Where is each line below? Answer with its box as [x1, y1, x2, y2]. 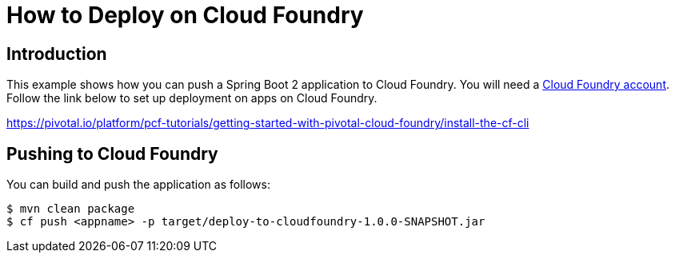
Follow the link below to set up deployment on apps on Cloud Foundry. [6, 91, 377, 106]
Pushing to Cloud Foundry [6, 143, 218, 164]
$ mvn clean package [6, 202, 135, 216]
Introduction [6, 43, 107, 64]
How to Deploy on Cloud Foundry [6, 2, 364, 29]
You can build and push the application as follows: [6, 177, 270, 192]
